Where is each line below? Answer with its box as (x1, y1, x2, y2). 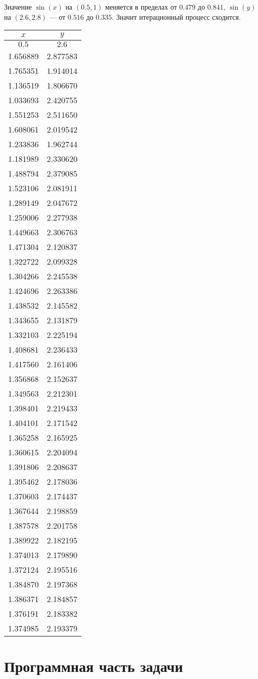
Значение (4, 2, 32, 12)
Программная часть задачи (4, 656, 183, 676)
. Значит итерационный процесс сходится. (112, 11, 241, 22)
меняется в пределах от (105, 2, 177, 12)
